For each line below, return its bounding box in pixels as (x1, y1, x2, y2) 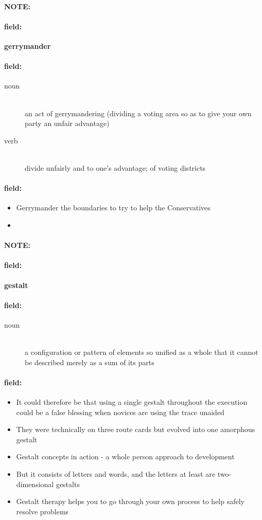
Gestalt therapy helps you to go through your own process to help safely (16, 496, 244, 507)
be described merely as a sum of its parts (25, 356, 154, 367)
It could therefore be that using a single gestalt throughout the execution (16, 397, 248, 407)
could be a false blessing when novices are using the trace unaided (16, 406, 224, 417)
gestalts (56, 478, 80, 489)
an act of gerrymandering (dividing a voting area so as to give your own (25, 107, 252, 118)
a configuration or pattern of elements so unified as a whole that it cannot (25, 347, 258, 357)
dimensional (16, 478, 54, 489)
